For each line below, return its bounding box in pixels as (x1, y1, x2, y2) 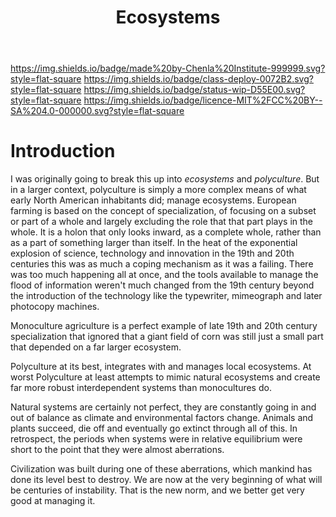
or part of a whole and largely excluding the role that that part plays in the (10, 216, 314, 228)
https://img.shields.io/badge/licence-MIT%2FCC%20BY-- (83, 94, 323, 106)
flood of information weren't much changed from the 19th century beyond (10, 279, 315, 291)
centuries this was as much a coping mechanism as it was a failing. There (10, 258, 314, 270)
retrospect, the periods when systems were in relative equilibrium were (10, 433, 303, 445)
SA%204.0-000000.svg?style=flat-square (10, 105, 185, 117)
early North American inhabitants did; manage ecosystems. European (10, 194, 297, 206)
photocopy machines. (10, 301, 100, 313)
